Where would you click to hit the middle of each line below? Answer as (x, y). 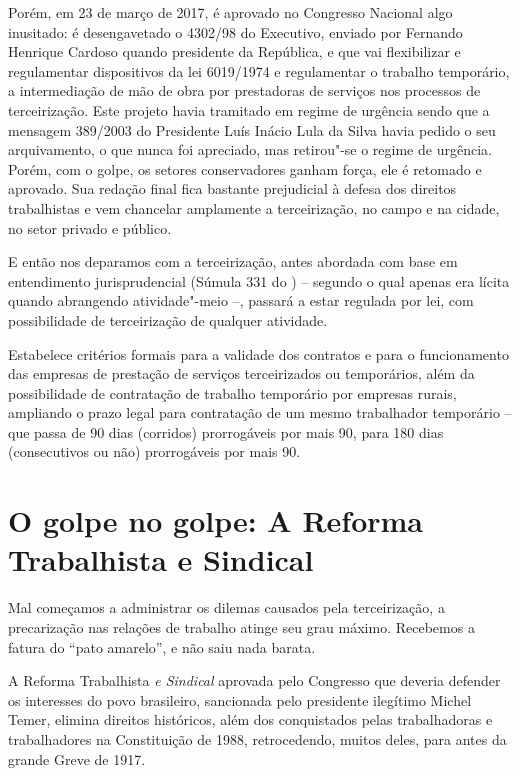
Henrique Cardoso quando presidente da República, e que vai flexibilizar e (234, 51)
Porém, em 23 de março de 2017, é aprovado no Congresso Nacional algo (230, 12)
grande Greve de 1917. (77, 758)
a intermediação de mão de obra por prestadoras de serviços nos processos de (244, 90)
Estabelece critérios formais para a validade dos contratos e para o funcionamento (258, 353)
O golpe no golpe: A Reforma (216, 520)
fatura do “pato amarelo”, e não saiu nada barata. (162, 646)
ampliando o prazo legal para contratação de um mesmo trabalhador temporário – (260, 412)
